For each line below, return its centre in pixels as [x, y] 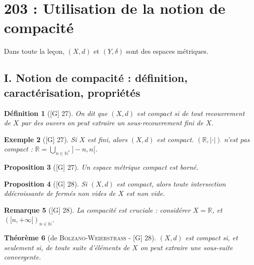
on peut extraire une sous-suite [186, 247]
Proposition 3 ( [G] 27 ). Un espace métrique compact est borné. [101, 167]
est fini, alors [108, 139]
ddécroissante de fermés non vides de [60, 193]
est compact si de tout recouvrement [191, 113]
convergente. [22, 257]
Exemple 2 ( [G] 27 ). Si [40, 139]
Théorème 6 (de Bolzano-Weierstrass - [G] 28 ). [80, 238]
